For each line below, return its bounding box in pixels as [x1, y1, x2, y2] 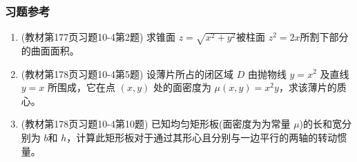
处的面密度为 [153, 80, 211, 94]
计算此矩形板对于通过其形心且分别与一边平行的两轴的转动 [76, 130, 338, 144]
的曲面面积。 [21, 43, 79, 57]
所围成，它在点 [48, 80, 116, 94]
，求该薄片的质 [278, 80, 347, 94]
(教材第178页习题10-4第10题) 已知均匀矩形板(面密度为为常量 [21, 117, 291, 131]
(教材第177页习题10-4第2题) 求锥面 [21, 30, 176, 44]
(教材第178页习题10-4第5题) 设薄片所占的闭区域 [21, 66, 234, 81]
